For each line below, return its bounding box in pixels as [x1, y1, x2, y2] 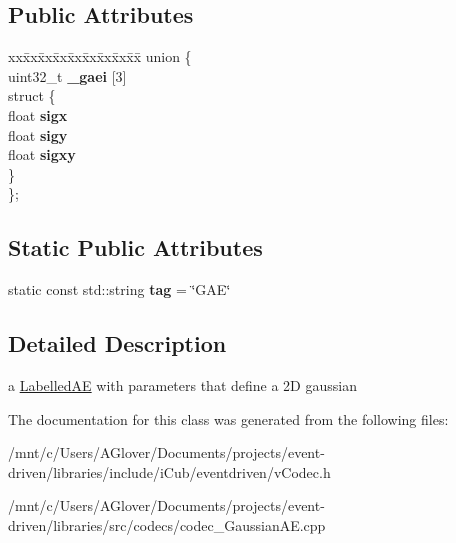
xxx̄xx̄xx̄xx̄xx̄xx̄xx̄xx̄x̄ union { [8, 46, 192, 67]
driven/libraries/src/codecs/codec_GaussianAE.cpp [8, 514, 326, 535]
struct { [8, 85, 56, 106]
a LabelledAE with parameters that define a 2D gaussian [8, 374, 357, 395]
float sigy [8, 124, 68, 145]
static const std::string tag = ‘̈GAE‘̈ [8, 279, 231, 300]
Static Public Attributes [8, 232, 263, 263]
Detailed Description [8, 328, 227, 359]
